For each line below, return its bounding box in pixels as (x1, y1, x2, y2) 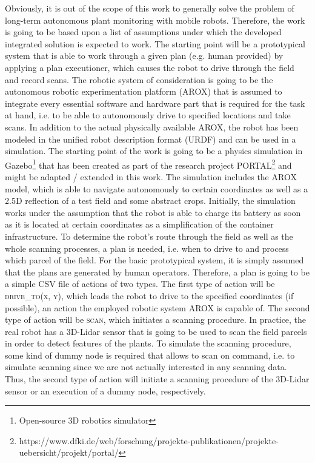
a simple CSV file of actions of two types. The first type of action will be (5, 277, 275, 290)
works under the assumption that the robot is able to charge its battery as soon (5, 206, 301, 218)
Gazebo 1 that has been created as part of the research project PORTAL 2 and (5, 157, 292, 171)
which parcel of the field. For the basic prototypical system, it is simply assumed (5, 254, 304, 266)
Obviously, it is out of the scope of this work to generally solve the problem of (5, 2, 294, 14)
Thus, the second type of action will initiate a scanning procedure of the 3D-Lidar (5, 373, 310, 385)
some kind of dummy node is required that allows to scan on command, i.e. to (5, 348, 295, 361)
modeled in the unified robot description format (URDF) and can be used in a (5, 132, 296, 145)
